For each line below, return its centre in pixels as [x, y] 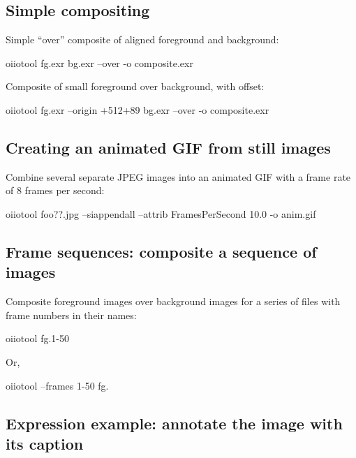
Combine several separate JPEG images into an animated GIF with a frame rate [178, 176]
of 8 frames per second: [55, 190]
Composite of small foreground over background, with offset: [135, 86]
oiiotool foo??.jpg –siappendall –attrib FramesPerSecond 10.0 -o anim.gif [161, 213]
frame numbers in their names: [71, 315]
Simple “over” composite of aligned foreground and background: [142, 39]
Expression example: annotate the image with [174, 423]
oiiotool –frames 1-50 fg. [57, 385]
